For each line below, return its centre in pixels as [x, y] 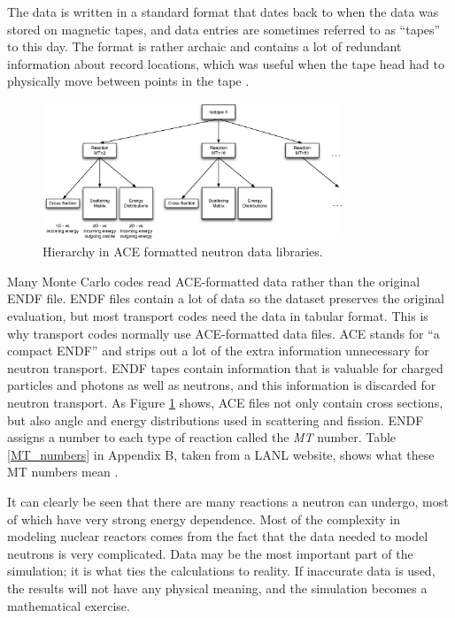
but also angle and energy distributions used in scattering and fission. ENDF [216, 420]
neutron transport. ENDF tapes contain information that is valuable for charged [225, 367]
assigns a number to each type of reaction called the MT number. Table [202, 437]
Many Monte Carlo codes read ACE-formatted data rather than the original [214, 281]
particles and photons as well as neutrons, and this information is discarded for [222, 385]
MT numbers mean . [63, 472]
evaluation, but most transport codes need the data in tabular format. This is [218, 316]
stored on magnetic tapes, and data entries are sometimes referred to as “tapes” [224, 29]
